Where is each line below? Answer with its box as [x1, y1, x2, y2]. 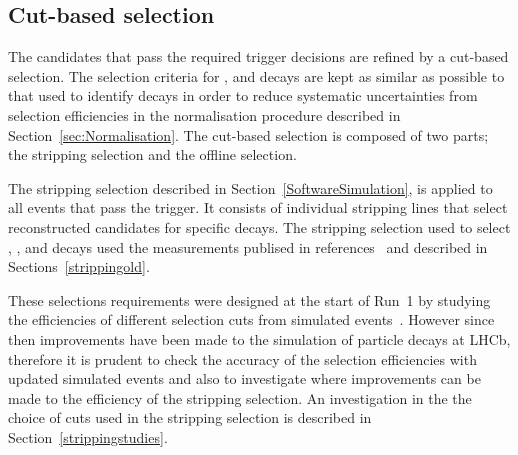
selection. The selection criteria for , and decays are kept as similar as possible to [8, 65, 505, 86]
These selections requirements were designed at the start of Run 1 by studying [8, 289, 491, 310]
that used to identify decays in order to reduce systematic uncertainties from [8, 85, 478, 106]
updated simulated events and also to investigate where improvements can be [8, 368, 481, 389]
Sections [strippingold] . [8, 256, 150, 277]
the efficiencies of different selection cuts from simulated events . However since [8, 309, 495, 330]
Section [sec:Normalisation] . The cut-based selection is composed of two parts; [8, 124, 489, 145]
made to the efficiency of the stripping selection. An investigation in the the [8, 387, 472, 408]
